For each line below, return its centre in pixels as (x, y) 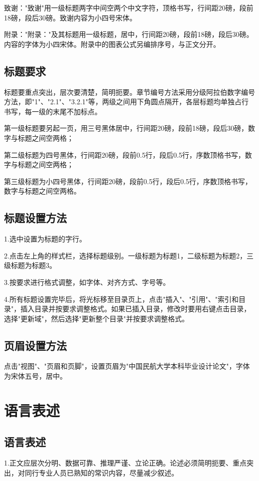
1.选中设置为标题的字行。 (45, 239)
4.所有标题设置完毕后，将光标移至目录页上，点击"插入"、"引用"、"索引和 (122, 299)
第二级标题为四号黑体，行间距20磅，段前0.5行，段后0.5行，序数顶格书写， (125, 154)
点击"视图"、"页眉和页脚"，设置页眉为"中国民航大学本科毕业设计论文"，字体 (127, 366)
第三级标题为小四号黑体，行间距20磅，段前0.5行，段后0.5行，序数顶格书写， (128, 181)
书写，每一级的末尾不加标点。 (53, 111)
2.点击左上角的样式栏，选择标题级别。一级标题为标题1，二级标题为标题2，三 (129, 255)
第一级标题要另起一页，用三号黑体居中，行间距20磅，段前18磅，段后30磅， (126, 128)
